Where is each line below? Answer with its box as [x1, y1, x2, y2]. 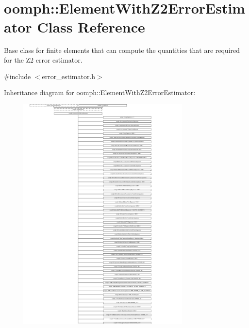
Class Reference [37, 17, 145, 37]
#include [4, 71, 31, 81]
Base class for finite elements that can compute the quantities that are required [4, 45, 240, 55]
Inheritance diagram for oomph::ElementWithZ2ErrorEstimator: [4, 87, 196, 98]
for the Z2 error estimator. [4, 54, 83, 65]
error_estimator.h [42, 71, 96, 81]
